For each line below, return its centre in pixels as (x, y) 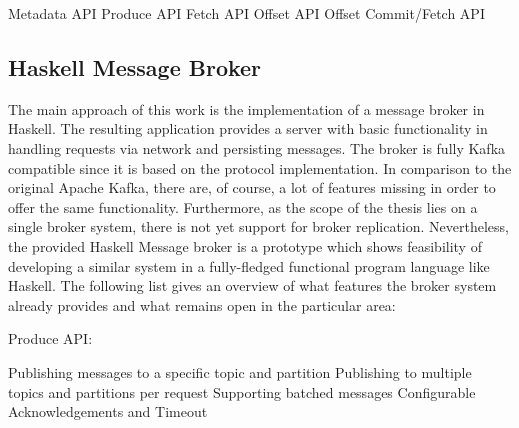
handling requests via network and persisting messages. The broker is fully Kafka (257, 147)
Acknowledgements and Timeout (108, 411)
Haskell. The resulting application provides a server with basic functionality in (248, 128)
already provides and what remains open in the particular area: (202, 304)
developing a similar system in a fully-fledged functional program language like (249, 265)
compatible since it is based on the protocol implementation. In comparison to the (260, 167)
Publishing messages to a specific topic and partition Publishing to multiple (240, 371)
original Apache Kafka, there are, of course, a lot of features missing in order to (252, 187)
